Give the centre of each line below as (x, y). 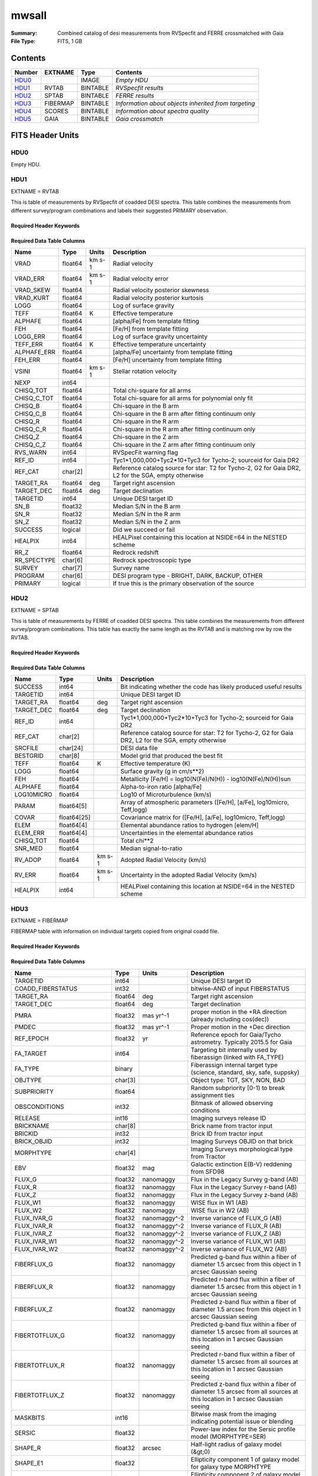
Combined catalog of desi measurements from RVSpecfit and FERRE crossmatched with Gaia (170, 33)
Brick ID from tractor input (227, 1134)
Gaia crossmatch (140, 119)
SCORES (57, 111)
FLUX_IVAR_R (34, 1226)
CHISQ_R (27, 421)
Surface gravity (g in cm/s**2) (162, 772)
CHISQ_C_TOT (34, 398)
